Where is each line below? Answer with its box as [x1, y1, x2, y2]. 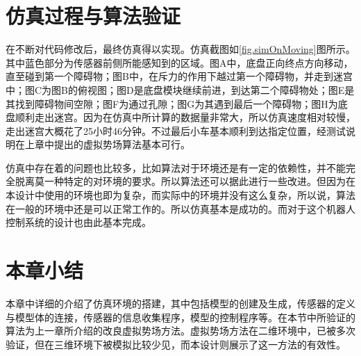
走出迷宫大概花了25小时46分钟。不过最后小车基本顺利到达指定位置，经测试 [6, 123, 346, 138]
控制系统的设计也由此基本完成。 [6, 215, 151, 229]
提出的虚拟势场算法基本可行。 [53, 137, 190, 152]
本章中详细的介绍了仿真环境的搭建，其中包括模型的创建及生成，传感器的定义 [6, 296, 355, 310]
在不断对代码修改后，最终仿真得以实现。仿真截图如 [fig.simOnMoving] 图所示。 [6, 42, 355, 56]
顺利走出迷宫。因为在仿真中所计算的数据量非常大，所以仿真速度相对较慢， [15, 110, 355, 124]
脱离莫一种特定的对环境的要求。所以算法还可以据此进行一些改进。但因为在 [15, 174, 355, 188]
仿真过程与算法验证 [6, 1, 181, 30]
